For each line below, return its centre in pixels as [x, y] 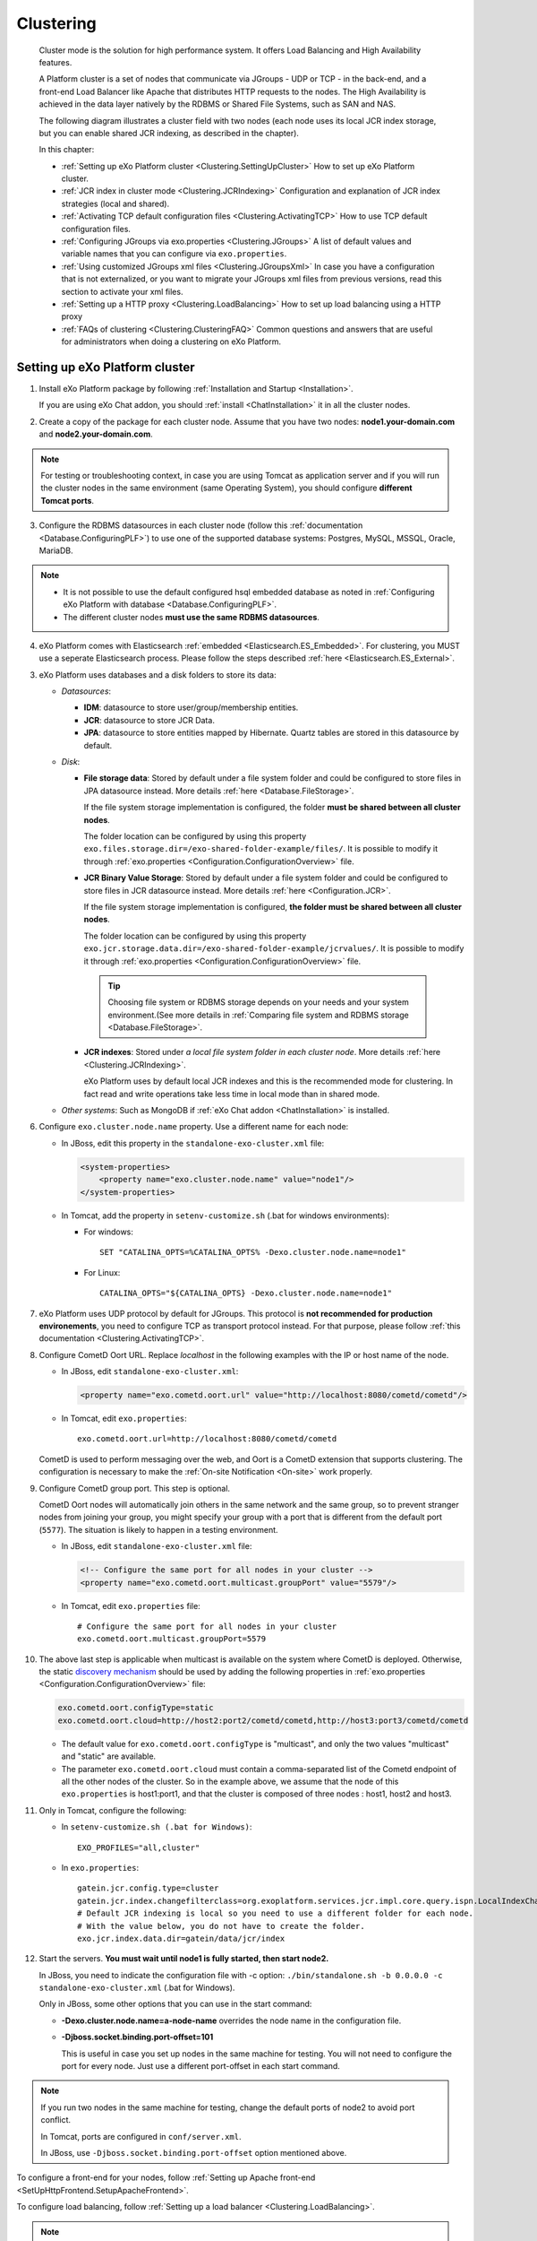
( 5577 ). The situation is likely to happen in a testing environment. [158, 1529]
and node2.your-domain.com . [96, 434]
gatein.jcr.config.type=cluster [148, 1888]
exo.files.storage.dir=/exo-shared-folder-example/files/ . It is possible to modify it [261, 849]
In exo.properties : [100, 1867]
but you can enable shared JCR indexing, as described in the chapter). [169, 133]
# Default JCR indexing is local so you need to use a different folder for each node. [276, 1913]
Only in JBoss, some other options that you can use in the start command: [175, 2004]
